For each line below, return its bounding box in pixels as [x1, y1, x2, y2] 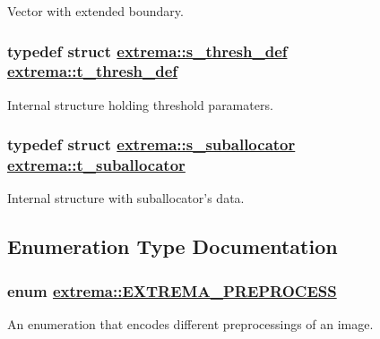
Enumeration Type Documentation [7, 233, 338, 260]
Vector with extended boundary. [7, 2, 184, 20]
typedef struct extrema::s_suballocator [7, 133, 296, 156]
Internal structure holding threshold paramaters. [7, 95, 273, 114]
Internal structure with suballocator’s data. [7, 189, 245, 208]
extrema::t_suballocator [7, 154, 186, 176]
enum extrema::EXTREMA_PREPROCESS [7, 279, 337, 301]
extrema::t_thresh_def [7, 60, 178, 82]
